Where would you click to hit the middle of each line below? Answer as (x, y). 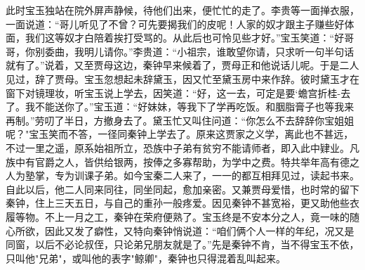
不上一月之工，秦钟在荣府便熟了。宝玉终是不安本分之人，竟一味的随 (202, 216)
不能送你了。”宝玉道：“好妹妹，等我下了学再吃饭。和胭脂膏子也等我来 (194, 107)
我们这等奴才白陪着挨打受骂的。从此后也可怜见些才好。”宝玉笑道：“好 (185, 38)
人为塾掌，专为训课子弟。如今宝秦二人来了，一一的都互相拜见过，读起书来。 (182, 175)
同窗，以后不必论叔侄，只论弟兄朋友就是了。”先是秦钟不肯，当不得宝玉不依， (182, 244)
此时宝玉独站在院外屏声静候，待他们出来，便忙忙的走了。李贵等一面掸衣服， (182, 10)
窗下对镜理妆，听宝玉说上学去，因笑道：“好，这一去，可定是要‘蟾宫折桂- (173, 92)
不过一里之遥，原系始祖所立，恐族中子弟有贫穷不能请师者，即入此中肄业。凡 (182, 147)
